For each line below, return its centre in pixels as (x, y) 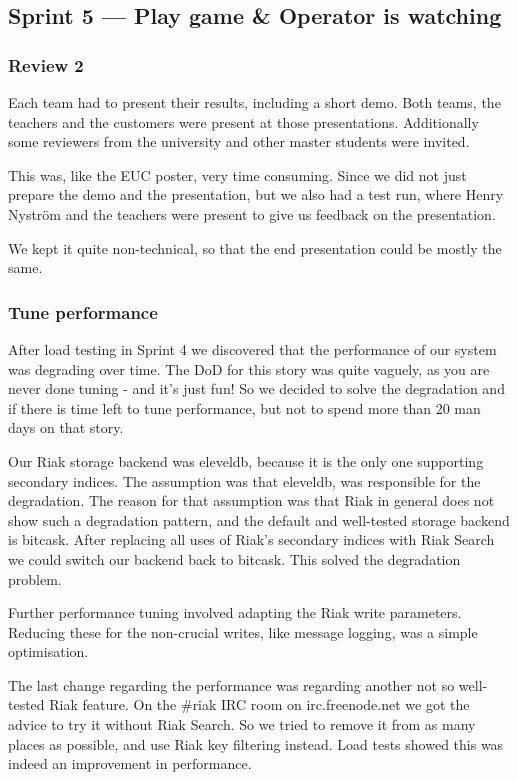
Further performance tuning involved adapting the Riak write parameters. (235, 612)
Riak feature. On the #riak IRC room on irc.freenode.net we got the (259, 704)
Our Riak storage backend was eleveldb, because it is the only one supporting (246, 460)
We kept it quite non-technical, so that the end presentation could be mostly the (255, 247)
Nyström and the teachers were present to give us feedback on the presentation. (252, 213)
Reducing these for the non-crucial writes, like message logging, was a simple (243, 631)
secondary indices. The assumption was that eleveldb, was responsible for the (244, 480)
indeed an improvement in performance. (130, 763)
